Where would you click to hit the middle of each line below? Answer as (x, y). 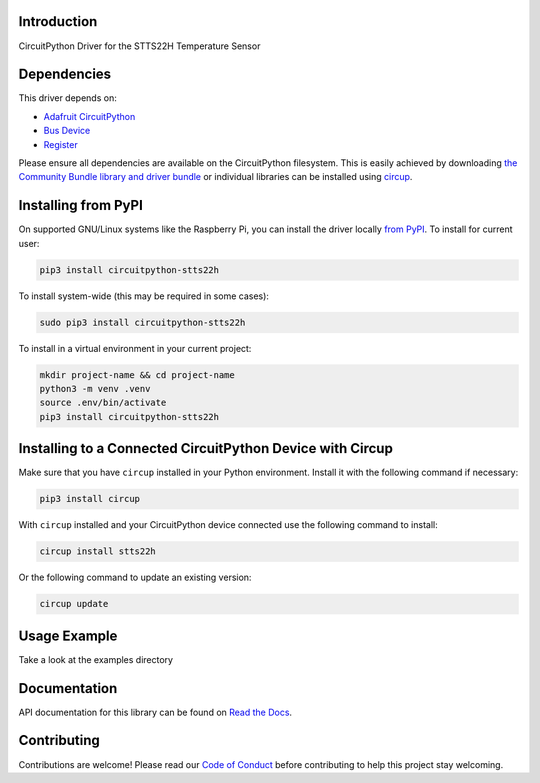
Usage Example (68, 635)
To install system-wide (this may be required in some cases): (144, 296)
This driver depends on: (67, 98)
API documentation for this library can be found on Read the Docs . (155, 712)
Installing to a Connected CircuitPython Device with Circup (206, 448)
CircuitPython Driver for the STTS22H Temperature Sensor (139, 46)
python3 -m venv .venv (95, 388)
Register (61, 144)
